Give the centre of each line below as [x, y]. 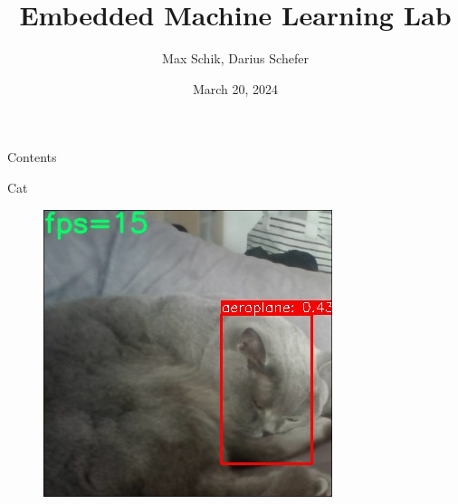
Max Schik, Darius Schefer [235, 58]
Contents [32, 157]
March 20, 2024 [235, 88]
